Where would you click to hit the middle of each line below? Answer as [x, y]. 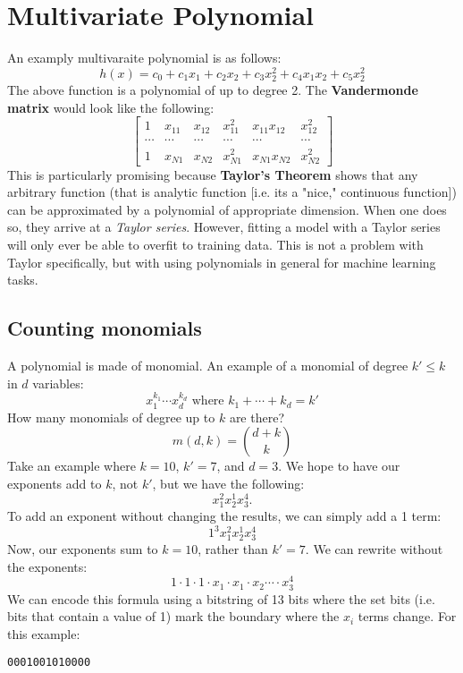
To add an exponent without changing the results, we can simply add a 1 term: [224, 515]
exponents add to [55, 484]
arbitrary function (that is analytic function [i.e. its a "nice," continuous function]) [232, 192]
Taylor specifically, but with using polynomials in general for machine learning [222, 262]
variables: [58, 383]
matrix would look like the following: [111, 107]
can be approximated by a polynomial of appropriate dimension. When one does [227, 209]
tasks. [23, 280]
